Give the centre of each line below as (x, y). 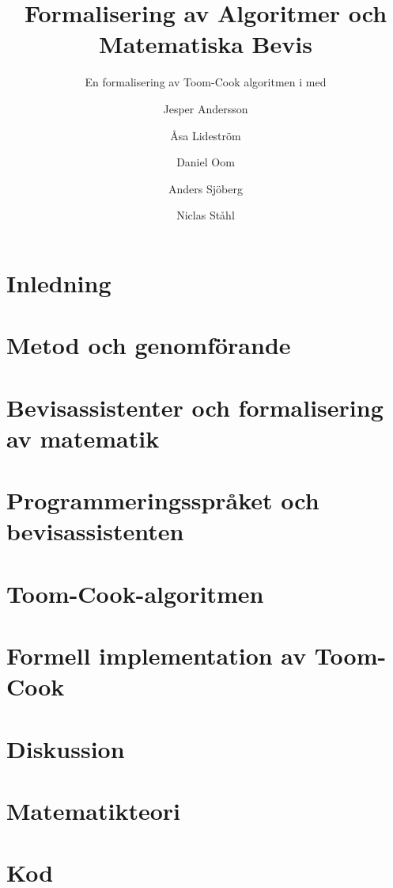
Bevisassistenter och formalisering (195, 407)
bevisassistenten (95, 531)
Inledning (59, 282)
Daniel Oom (206, 162)
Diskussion (66, 748)
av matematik (83, 438)
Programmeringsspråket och (163, 500)
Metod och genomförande (149, 345)
